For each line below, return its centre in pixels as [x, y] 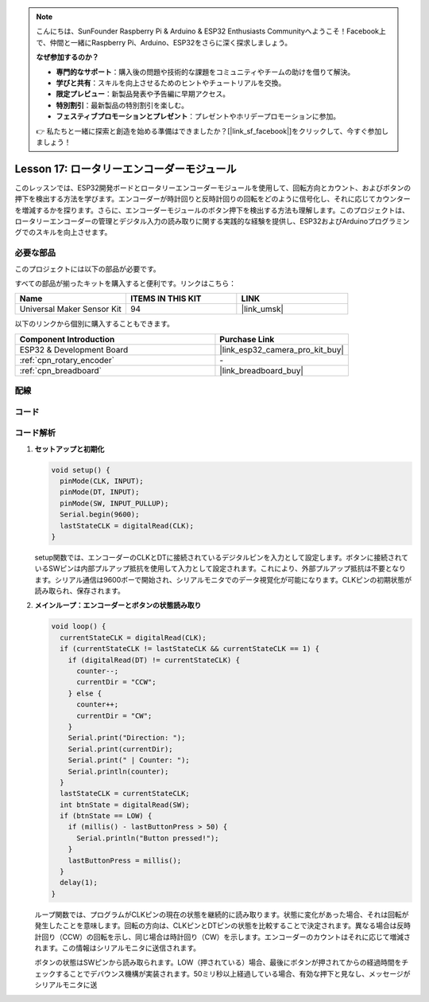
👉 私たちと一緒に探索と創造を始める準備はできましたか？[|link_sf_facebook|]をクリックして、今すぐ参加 [209, 131]
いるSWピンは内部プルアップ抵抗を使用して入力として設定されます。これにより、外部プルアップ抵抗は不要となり [220, 568]
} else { [85, 693]
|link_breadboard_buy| [261, 370]
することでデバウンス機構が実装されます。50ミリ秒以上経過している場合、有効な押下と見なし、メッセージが [233, 973]
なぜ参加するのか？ [68, 57]
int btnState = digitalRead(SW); [125, 805]
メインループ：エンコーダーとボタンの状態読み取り [118, 606]
